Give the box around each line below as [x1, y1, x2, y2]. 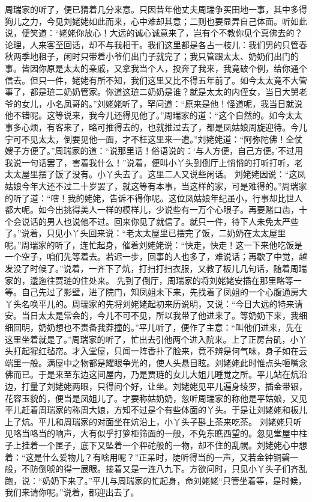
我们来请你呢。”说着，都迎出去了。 [5, 486, 139, 498]
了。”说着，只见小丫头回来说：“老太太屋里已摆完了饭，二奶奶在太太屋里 [5, 227, 286, 239]
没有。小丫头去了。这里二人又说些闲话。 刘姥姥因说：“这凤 [71, 168, 306, 180]
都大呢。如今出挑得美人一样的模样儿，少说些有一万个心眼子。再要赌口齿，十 [5, 203, 307, 216]
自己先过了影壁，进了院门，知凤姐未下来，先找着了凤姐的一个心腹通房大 [21, 286, 307, 298]
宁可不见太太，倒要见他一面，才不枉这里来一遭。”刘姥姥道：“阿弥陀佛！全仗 [5, 132, 303, 145]
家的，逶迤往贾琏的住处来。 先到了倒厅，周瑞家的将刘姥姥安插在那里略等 [5, 274, 293, 286]
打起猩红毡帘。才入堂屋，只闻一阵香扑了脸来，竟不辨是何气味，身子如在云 [13, 344, 307, 357]
